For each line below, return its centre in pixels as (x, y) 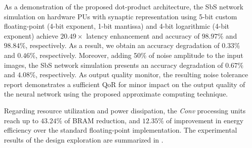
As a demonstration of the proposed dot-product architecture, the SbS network (124, 6)
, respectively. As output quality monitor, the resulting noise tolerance (142, 74)
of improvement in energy (205, 120)
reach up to (21, 120)
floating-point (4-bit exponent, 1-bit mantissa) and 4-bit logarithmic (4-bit (117, 26)
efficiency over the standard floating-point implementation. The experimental (121, 130)
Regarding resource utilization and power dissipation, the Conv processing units (125, 110)
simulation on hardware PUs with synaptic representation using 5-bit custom (121, 16)
